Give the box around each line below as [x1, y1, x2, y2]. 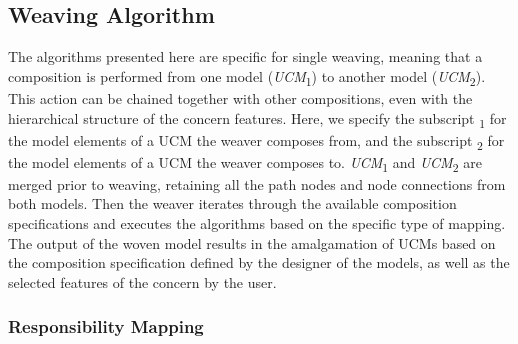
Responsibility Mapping [8, 314, 204, 339]
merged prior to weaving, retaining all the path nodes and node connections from [8, 173, 506, 194]
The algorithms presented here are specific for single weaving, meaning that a [8, 46, 483, 67]
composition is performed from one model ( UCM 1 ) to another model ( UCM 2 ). [8, 65, 486, 89]
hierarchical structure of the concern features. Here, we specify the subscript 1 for [8, 107, 507, 131]
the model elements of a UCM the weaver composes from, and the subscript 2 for [8, 129, 505, 153]
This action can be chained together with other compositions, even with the [8, 87, 473, 108]
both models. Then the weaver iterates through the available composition [8, 193, 457, 214]
